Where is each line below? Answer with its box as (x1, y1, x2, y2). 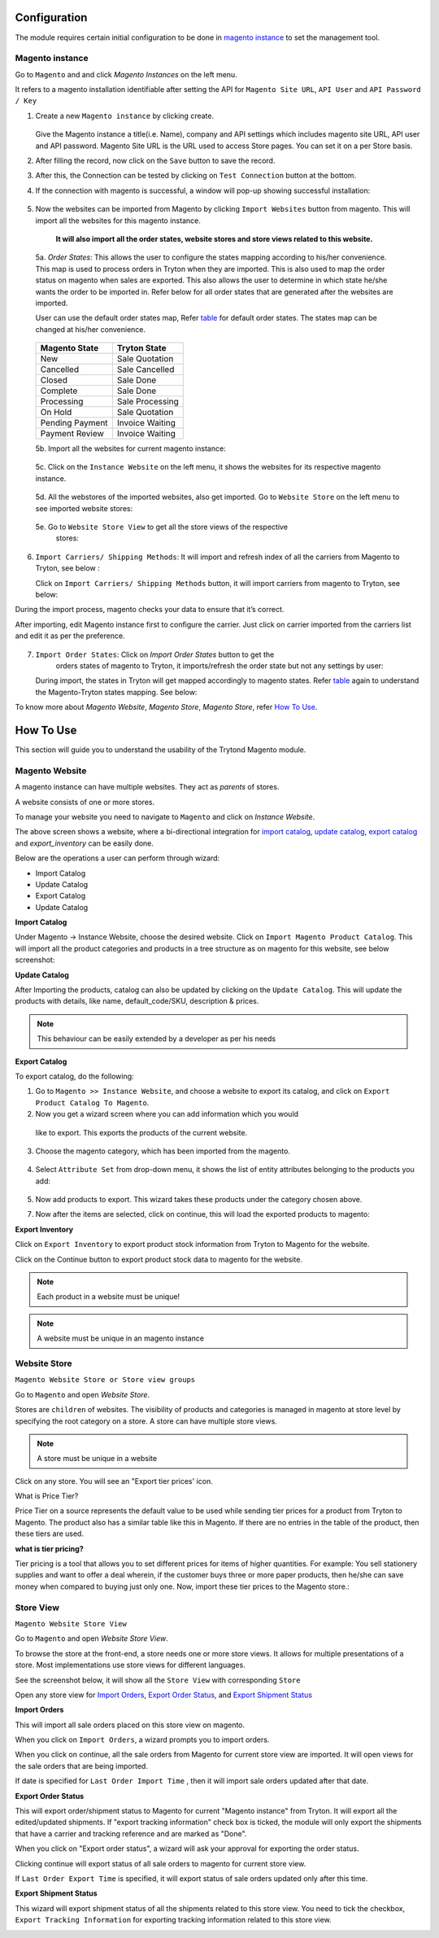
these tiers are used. (15, 1529, 85, 1538)
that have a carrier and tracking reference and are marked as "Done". (15, 1828, 247, 1839)
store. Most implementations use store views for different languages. (15, 1660, 246, 1670)
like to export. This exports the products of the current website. (35, 1127, 248, 1137)
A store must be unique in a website (37, 1454, 158, 1463)
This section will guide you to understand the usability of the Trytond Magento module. (15, 745, 306, 755)
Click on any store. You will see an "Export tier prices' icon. (15, 1476, 213, 1485)
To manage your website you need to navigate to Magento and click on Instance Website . (15, 812, 315, 821)
